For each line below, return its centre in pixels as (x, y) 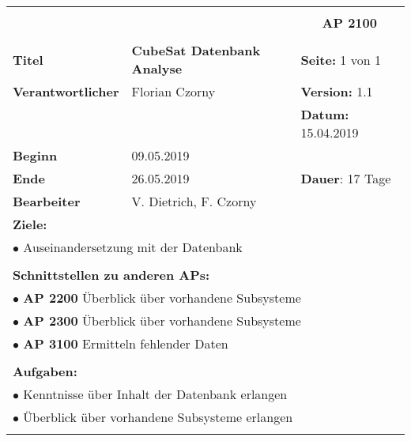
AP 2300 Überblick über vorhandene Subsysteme (162, 320)
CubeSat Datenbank (196, 50)
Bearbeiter (47, 201)
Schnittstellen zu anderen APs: (111, 275)
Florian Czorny (173, 91)
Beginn (35, 155)
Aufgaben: (45, 371)
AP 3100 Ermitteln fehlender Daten (126, 343)
